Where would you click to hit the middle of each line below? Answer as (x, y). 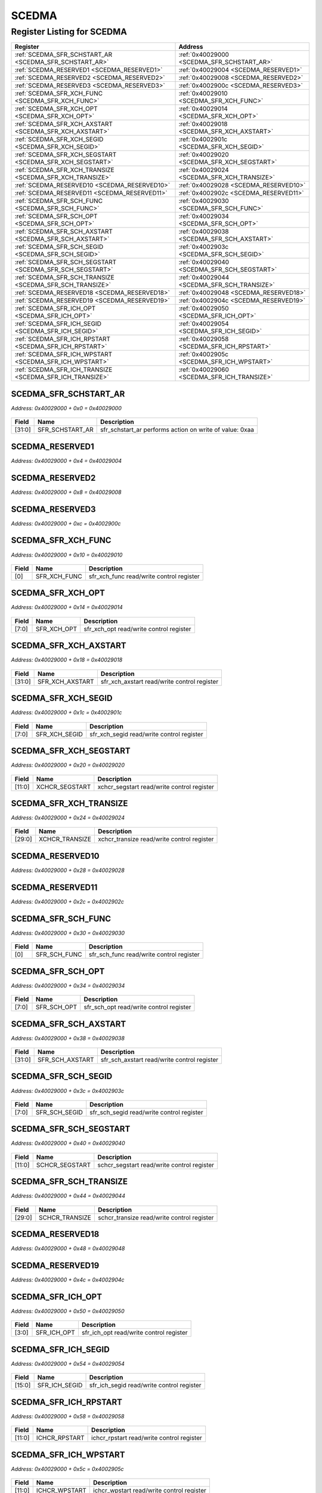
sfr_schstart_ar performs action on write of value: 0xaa (177, 430)
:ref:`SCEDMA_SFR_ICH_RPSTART (62, 339)
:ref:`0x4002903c (204, 247)
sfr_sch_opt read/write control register (137, 1007)
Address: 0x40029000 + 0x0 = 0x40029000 (66, 408)
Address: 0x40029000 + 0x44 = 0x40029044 (68, 1196)
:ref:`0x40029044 (204, 278)
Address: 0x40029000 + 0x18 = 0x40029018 (67, 660)
